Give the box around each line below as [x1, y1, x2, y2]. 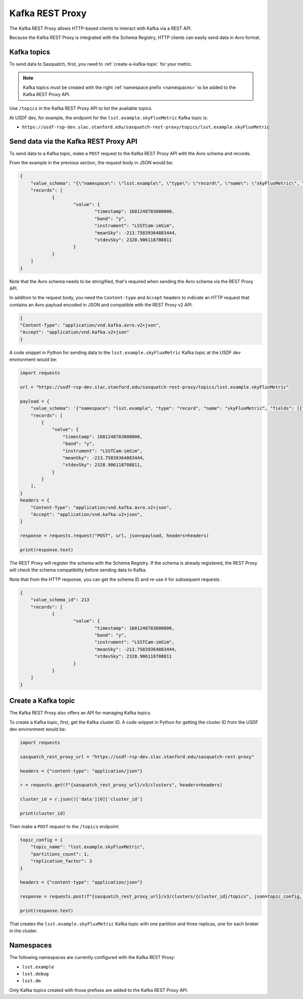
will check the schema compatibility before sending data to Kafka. [9, 567, 147, 573]
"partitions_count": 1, [30, 851, 89, 857]
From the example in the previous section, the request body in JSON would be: [9, 160, 174, 166]
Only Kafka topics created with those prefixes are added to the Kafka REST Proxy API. [9, 987, 188, 993]
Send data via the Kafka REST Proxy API [9, 137, 137, 146]
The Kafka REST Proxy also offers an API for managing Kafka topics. [9, 710, 151, 716]
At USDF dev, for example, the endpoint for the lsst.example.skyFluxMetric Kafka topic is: [9, 114, 208, 121]
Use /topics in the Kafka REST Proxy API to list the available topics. [9, 105, 153, 111]
